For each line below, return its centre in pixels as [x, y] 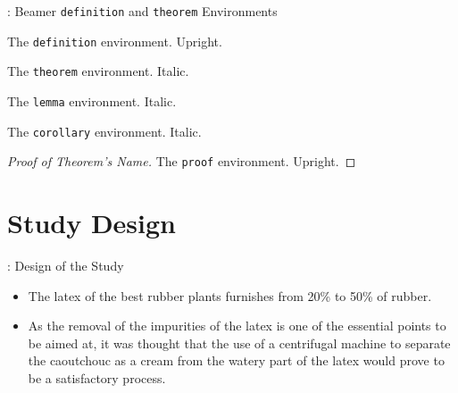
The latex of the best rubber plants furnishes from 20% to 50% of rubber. [230, 295]
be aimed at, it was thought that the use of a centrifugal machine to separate [239, 343]
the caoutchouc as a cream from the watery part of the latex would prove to [236, 360]
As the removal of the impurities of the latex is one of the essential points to [237, 326]
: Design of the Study [66, 266]
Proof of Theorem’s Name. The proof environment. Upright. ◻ [182, 161]
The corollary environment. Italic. [104, 131]
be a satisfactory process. [97, 378]
